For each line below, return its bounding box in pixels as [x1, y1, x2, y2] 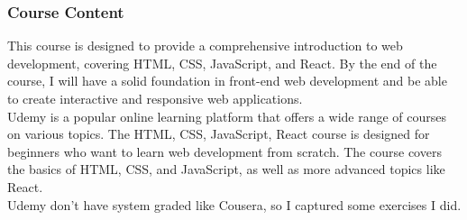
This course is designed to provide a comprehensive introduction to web [7, 36, 403, 55]
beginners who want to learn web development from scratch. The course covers [7, 142, 442, 160]
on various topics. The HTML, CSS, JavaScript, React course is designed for [7, 124, 430, 143]
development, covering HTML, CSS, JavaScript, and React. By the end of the [7, 53, 437, 72]
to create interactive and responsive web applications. [7, 89, 303, 107]
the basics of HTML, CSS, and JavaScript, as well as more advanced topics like [7, 160, 445, 179]
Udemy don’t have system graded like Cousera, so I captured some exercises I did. [7, 195, 462, 214]
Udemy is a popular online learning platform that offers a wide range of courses [7, 106, 447, 125]
